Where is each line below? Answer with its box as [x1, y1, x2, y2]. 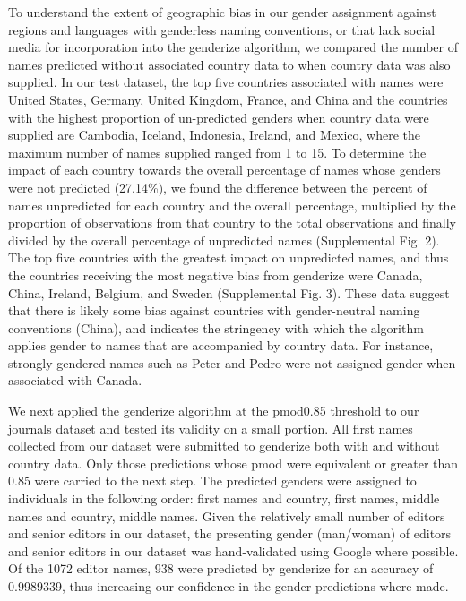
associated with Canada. [8, 371, 142, 390]
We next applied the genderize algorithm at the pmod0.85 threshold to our [8, 401, 419, 420]
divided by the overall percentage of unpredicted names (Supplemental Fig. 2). [8, 230, 440, 249]
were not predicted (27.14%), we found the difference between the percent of [8, 177, 427, 196]
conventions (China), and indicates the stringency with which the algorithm [8, 318, 424, 337]
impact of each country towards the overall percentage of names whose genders [8, 160, 441, 179]
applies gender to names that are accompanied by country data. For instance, [8, 336, 434, 355]
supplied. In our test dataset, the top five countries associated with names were [8, 73, 444, 91]
